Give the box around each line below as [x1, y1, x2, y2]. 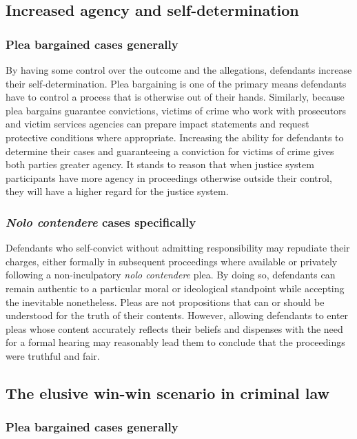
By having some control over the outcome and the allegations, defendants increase [6, 63, 352, 76]
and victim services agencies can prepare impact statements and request [6, 116, 309, 131]
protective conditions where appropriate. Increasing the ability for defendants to [6, 130, 344, 144]
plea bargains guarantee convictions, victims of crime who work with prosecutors [6, 103, 347, 117]
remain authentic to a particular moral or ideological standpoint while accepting [6, 280, 345, 295]
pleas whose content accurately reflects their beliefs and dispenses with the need [6, 321, 343, 336]
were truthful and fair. [6, 348, 100, 363]
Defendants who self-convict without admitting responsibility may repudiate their [6, 241, 350, 255]
